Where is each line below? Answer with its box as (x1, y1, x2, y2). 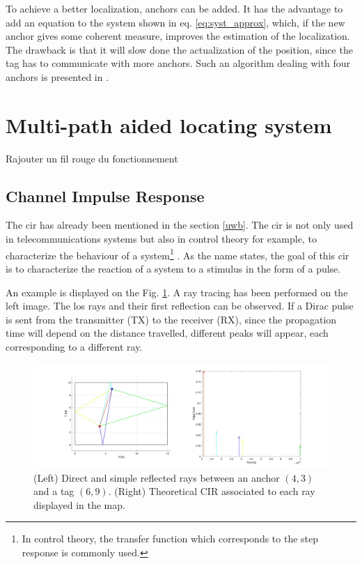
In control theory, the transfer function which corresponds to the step (22, 531, 319, 546)
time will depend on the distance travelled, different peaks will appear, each (6, 326, 329, 340)
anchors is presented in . (6, 69, 109, 84)
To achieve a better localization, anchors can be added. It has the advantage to (6, 1, 343, 15)
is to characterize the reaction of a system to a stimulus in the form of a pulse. (6, 261, 341, 275)
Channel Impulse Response (6, 185, 205, 206)
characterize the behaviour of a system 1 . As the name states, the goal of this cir (6, 245, 349, 262)
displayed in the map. (33, 497, 125, 512)
